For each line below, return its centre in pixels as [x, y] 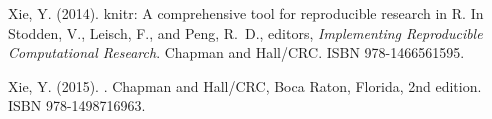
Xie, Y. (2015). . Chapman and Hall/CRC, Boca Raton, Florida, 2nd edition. [245, 85]
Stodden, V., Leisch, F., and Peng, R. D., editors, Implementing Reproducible [245, 32]
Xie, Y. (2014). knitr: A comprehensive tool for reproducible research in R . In [246, 13]
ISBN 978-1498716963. [77, 105]
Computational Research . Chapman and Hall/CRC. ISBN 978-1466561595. [236, 52]
